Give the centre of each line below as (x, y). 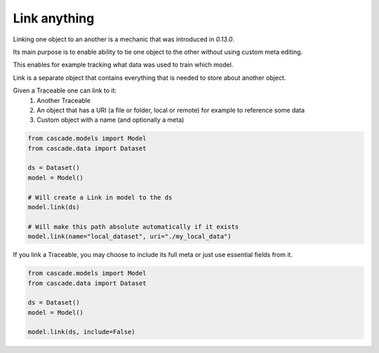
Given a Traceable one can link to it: (65, 90)
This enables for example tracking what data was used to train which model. (123, 65)
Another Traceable (64, 100)
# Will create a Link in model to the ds (100, 197)
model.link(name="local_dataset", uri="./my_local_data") (129, 237)
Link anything (54, 18)
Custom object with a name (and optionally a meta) (111, 120)
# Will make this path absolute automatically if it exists (133, 227)
